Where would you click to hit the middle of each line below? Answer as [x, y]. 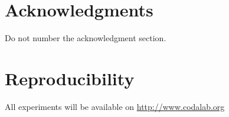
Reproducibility [70, 78]
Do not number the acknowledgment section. [86, 38]
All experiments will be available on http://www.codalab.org [115, 106]
